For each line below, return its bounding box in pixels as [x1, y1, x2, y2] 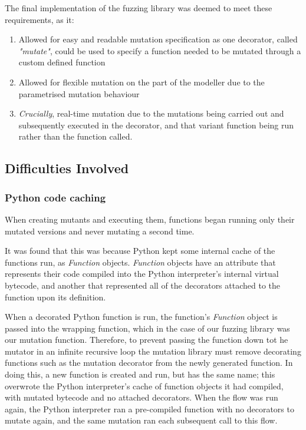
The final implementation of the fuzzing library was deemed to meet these [5, 2, 272, 14]
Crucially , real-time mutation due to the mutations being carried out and [18, 107, 284, 120]
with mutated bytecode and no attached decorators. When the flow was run [5, 391, 278, 403]
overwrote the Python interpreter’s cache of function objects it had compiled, [5, 379, 284, 392]
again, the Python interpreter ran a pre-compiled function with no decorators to [5, 402, 294, 415]
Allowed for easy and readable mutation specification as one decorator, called [18, 33, 298, 45]
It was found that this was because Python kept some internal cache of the [5, 244, 275, 257]
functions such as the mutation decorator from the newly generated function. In [5, 356, 293, 369]
